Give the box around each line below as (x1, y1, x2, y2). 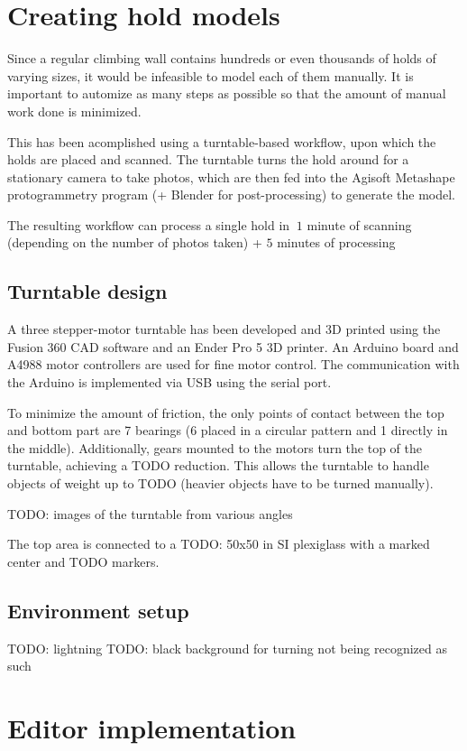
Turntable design (7, 277, 168, 305)
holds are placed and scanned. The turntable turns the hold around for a (7, 150, 409, 169)
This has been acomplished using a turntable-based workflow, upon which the (7, 132, 436, 151)
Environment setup (7, 596, 189, 624)
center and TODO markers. (7, 552, 160, 570)
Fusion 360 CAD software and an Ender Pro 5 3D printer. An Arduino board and (7, 337, 459, 356)
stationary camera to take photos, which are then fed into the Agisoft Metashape (7, 167, 455, 186)
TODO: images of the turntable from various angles (7, 504, 293, 523)
